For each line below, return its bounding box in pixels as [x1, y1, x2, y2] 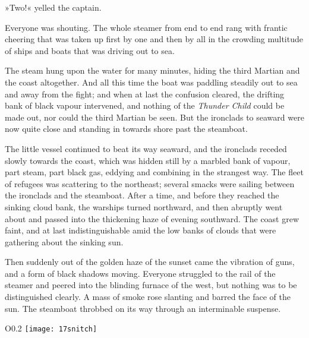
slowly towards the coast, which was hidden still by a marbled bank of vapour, [5, 154, 291, 166]
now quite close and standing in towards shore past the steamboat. [5, 122, 248, 135]
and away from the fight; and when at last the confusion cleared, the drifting [5, 87, 285, 100]
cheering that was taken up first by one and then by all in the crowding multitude [5, 33, 303, 45]
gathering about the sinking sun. [5, 235, 124, 248]
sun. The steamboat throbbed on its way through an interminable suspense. [5, 302, 281, 314]
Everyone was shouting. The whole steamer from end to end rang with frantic [5, 21, 288, 33]
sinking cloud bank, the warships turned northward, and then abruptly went [5, 200, 283, 213]
